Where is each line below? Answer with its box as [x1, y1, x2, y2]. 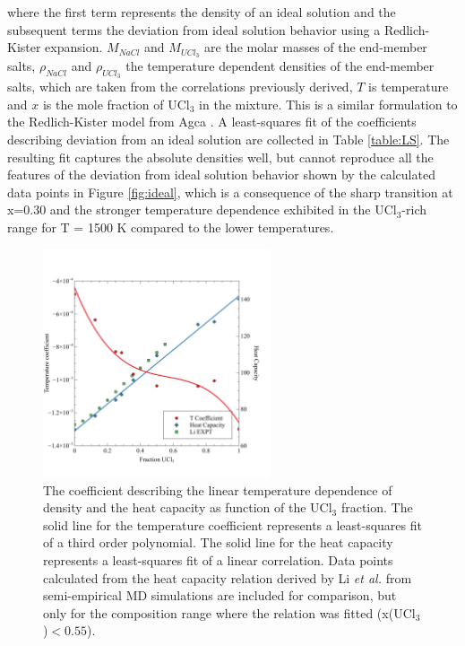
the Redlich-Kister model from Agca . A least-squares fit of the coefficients [7, 112, 417, 131]
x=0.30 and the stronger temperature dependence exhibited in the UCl [7, 200, 397, 219]
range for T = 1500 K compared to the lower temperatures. [7, 218, 334, 236]
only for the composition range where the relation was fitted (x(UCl [43, 603, 416, 622]
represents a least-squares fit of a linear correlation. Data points [43, 550, 393, 569]
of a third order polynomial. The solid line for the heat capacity [43, 533, 393, 552]
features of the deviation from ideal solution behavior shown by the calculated [7, 165, 435, 184]
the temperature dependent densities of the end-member [125, 57, 435, 75]
